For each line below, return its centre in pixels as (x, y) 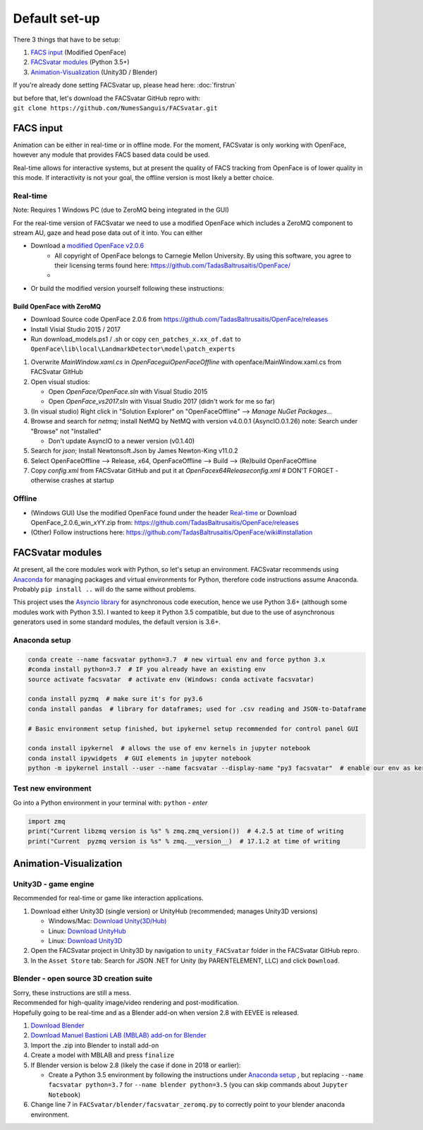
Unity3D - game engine (54, 884)
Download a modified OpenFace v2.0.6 (87, 246)
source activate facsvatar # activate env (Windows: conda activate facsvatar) (171, 679)
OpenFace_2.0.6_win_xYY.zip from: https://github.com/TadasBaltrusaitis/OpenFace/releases (165, 523)
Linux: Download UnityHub (87, 931)
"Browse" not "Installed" (66, 431)
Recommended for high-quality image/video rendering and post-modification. (126, 1003)
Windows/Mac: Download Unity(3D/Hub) (108, 921)
